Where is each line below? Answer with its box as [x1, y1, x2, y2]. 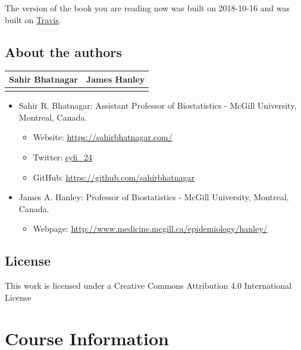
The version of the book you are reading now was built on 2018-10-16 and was [5, 2, 290, 14]
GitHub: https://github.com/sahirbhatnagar [33, 171, 195, 183]
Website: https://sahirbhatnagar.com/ [33, 131, 173, 143]
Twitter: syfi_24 [33, 151, 92, 163]
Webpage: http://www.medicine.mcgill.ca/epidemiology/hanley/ [33, 222, 268, 235]
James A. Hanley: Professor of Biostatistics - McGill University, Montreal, [18, 191, 289, 203]
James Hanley [86, 72, 145, 85]
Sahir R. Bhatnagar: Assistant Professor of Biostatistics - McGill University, [18, 99, 297, 112]
